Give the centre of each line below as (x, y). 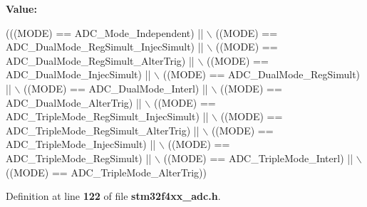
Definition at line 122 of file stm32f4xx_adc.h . (113, 196)
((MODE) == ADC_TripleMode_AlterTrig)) (106, 172)
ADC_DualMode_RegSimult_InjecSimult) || (105, 47)
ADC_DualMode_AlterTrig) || (74, 102)
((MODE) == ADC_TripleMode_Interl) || (258, 158)
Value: (21, 9)
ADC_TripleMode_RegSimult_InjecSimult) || (107, 116)
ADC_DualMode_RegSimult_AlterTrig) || (100, 60)
